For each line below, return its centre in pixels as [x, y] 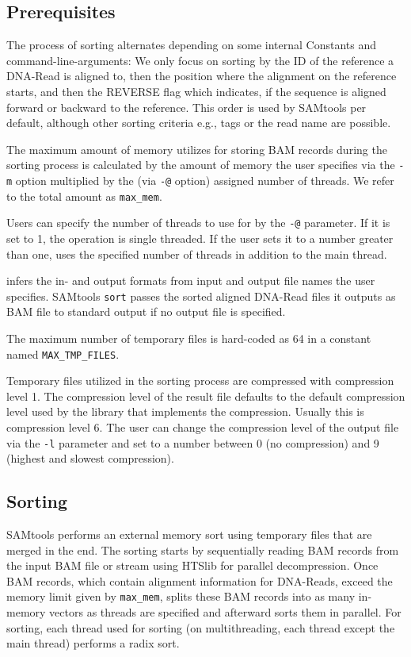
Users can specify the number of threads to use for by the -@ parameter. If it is [198, 223]
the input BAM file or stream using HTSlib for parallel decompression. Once [192, 565]
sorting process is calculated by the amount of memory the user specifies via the [201, 165]
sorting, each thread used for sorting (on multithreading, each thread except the [201, 627]
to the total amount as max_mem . [84, 196]
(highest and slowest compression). [90, 458]
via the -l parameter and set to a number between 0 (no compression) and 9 [193, 442]
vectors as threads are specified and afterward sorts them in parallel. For [225, 612]
